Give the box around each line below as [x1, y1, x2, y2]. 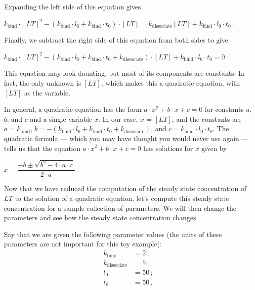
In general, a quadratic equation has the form [4, 104, 142, 114]
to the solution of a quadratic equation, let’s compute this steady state [15, 193, 229, 203]
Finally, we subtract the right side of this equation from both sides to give [4, 35, 228, 45]
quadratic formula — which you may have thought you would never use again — [4, 133, 249, 143]
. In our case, [98, 113, 138, 124]
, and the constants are [172, 113, 242, 124]
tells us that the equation [4, 143, 81, 153]
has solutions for [143, 143, 193, 153]
